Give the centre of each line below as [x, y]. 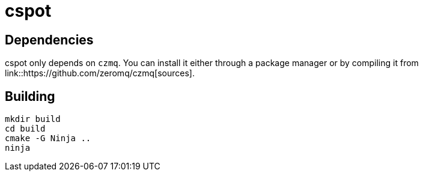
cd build [25, 129]
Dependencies [49, 40]
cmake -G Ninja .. [48, 138]
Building [30, 96]
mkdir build [33, 119]
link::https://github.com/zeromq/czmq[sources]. [100, 73]
